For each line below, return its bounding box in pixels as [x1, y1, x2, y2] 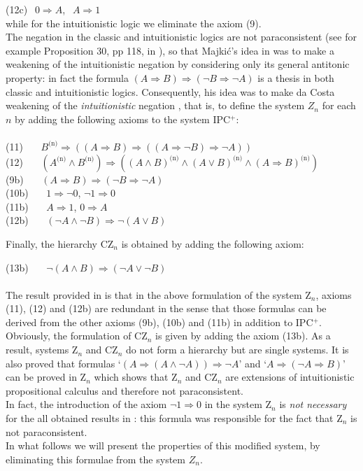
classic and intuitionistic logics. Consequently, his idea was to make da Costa [6, 84, 335, 99]
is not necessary [279, 397, 347, 412]
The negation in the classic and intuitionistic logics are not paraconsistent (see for [6, 29, 357, 44]
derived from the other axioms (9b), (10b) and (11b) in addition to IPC [6, 314, 313, 329]
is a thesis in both [257, 70, 334, 85]
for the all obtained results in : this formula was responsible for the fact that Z [6, 411, 343, 426]
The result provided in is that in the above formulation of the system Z [6, 287, 311, 302]
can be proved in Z [6, 370, 87, 384]
